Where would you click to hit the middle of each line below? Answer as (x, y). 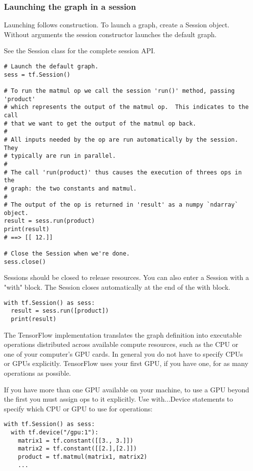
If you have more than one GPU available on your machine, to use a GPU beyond (127, 389)
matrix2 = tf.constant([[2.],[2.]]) (77, 449)
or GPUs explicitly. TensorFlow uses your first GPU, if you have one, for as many (126, 363)
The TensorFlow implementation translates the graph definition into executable (123, 334)
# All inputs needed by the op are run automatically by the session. (121, 139)
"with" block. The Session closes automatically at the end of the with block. (117, 287)
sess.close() (25, 262)
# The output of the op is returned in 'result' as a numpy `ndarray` (121, 205)
